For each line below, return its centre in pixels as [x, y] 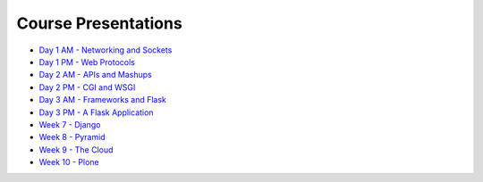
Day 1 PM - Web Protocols [87, 62]
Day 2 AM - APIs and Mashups [95, 75]
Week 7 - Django [70, 124]
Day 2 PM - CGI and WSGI [87, 87]
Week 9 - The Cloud [76, 149]
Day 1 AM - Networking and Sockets [106, 50]
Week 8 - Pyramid [72, 137]
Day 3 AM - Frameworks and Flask [103, 100]
